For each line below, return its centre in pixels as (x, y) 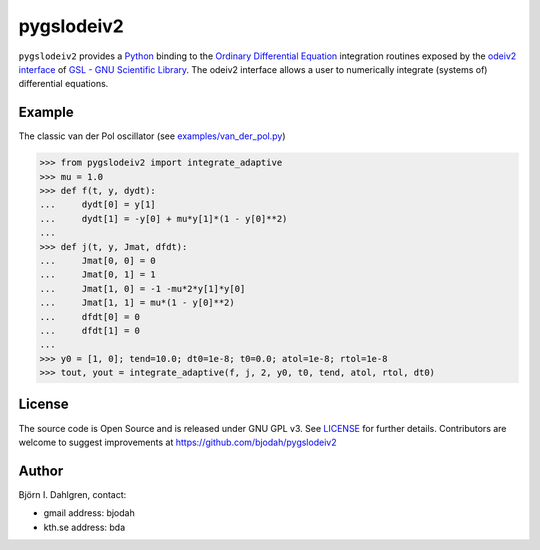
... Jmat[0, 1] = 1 (98, 274)
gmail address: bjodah (89, 513)
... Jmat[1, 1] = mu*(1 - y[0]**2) (137, 303)
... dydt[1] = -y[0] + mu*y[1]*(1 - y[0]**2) (163, 218)
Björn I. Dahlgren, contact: (72, 494)
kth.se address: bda (84, 527)
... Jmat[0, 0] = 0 (98, 260)
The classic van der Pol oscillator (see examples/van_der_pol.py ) (152, 136)
